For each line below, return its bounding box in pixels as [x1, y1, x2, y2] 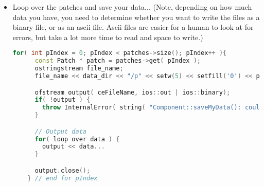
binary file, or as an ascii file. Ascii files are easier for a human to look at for [12, 22, 254, 32]
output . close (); [34, 166, 91, 174]
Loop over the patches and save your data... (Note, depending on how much [12, 2, 252, 12]
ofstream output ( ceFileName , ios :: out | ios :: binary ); [34, 88, 231, 96]
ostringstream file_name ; [34, 65, 124, 72]
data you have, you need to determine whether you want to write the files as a [12, 11, 260, 22]
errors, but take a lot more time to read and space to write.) [12, 31, 203, 42]
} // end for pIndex [27, 174, 98, 182]
